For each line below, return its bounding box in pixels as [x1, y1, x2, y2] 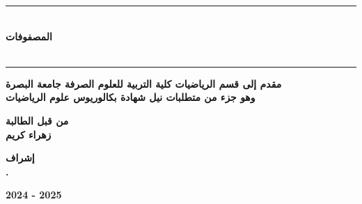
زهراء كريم [6, 127, 52, 141]
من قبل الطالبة [6, 113, 69, 127]
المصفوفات [6, 29, 52, 43]
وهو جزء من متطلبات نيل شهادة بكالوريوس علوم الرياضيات [6, 90, 255, 104]
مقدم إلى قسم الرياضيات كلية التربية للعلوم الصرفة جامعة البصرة [6, 76, 282, 91]
